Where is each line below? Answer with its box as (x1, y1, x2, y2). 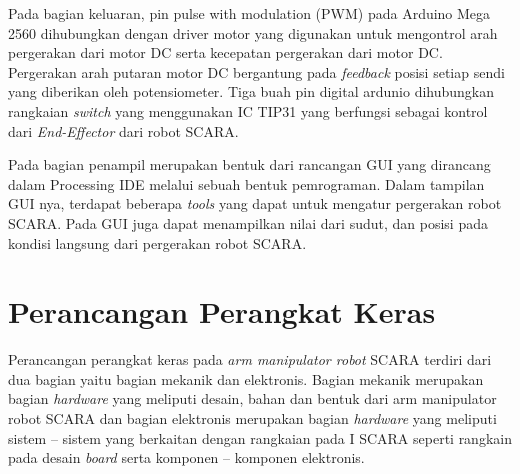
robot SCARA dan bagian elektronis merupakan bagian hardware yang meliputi (8, 408, 497, 429)
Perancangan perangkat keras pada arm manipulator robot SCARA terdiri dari (8, 349, 492, 370)
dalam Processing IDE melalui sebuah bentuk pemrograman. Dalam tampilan (8, 173, 485, 194)
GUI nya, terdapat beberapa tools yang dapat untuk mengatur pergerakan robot (8, 193, 502, 214)
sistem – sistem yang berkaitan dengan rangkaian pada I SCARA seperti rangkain (8, 427, 512, 448)
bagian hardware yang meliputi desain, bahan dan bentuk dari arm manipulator (8, 388, 497, 409)
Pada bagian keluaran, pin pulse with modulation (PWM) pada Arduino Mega (8, 3, 491, 23)
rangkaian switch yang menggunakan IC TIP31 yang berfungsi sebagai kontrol (8, 100, 488, 121)
